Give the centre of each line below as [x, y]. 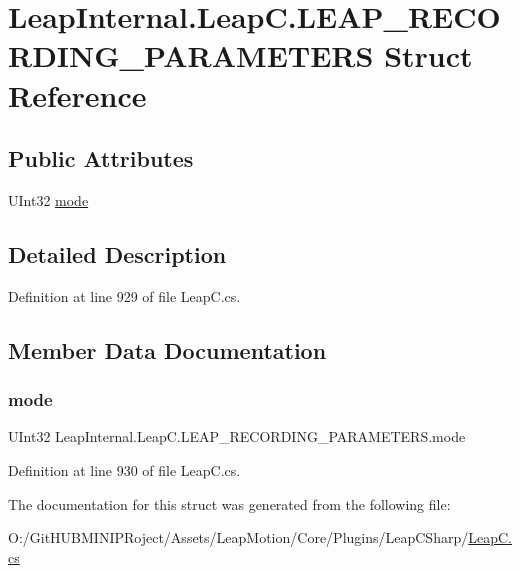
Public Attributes [101, 158]
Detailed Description [117, 253]
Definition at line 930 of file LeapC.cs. [124, 469]
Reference [77, 94]
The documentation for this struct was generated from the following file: [229, 503]
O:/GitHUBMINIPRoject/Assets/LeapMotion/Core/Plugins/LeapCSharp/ [238, 537]
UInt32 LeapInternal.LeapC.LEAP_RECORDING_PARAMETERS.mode [237, 436]
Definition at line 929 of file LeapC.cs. [124, 295]
